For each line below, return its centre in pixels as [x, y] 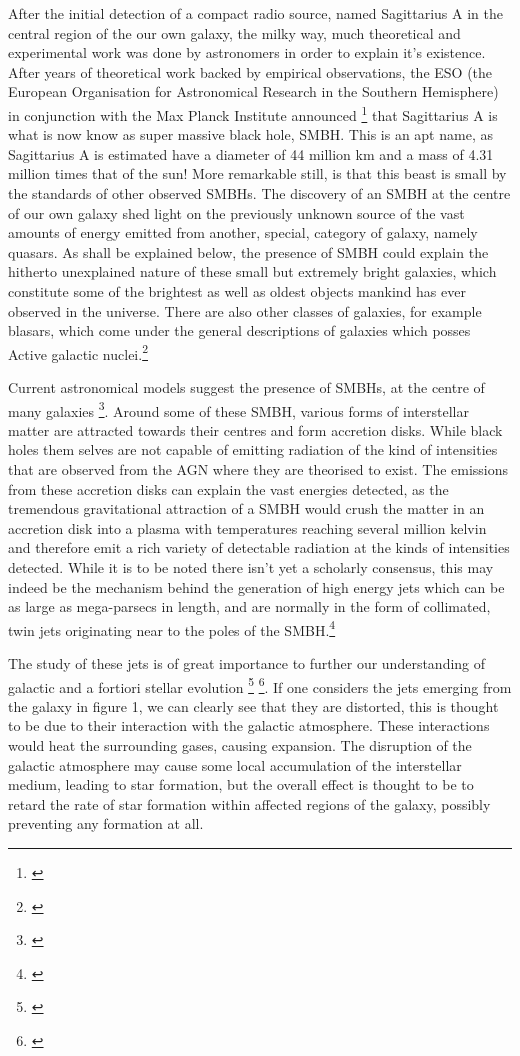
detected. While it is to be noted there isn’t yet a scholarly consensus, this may [251, 567]
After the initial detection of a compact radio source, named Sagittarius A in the [255, 13]
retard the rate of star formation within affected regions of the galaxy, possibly [249, 803]
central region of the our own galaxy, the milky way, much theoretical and [234, 32]
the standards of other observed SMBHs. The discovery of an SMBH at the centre [259, 193]
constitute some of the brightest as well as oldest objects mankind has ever [237, 290]
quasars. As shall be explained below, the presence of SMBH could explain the [248, 251]
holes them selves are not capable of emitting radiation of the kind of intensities [253, 449]
